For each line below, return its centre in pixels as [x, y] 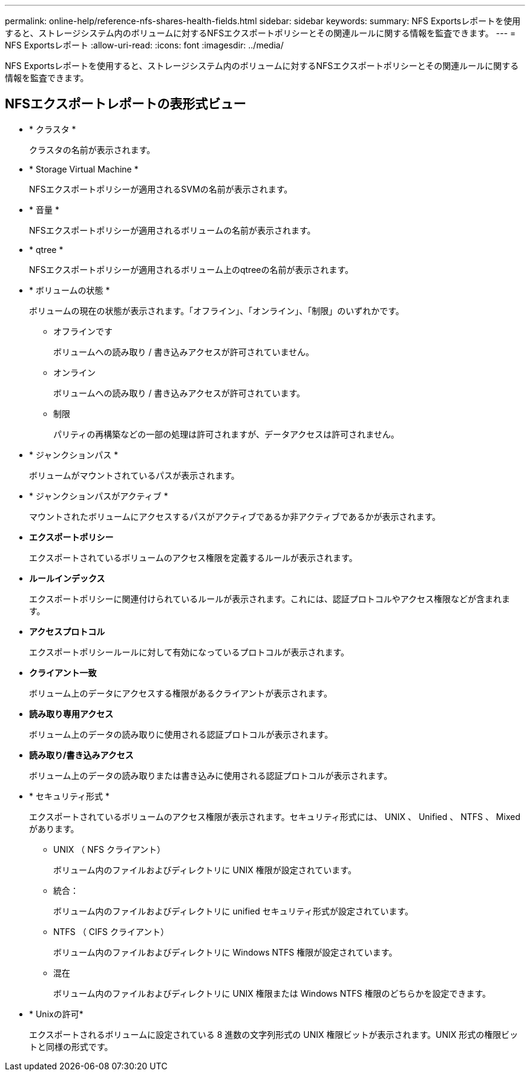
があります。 [54, 828]
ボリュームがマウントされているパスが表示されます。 [134, 475]
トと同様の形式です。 [71, 1046]
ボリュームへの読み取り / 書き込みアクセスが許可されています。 [179, 393]
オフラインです [83, 331]
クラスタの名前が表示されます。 [92, 149]
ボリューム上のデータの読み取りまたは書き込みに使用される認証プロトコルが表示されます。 [211, 775]
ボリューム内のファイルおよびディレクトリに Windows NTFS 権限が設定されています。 [225, 952]
